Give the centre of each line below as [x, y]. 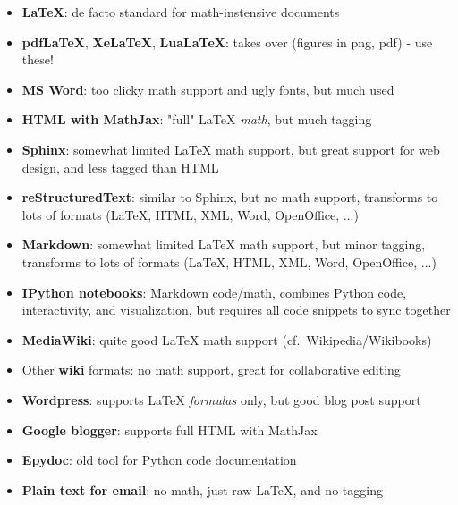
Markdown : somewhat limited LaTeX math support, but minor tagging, [224, 244]
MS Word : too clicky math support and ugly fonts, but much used [208, 89]
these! [38, 59]
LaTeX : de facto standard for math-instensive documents [181, 12]
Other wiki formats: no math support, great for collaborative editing [211, 370]
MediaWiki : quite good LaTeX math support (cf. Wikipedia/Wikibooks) [227, 339]
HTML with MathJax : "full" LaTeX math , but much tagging [197, 119]
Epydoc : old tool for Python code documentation [159, 460]
